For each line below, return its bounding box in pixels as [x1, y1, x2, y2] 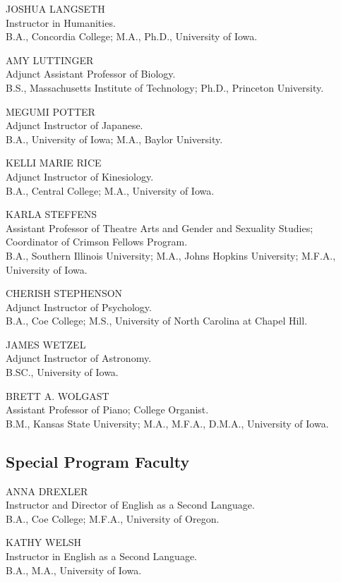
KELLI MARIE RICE [6, 155, 102, 170]
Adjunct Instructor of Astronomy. [6, 351, 152, 365]
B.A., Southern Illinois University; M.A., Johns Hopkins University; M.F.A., [6, 248, 336, 262]
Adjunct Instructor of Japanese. [6, 118, 143, 133]
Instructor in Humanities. [6, 15, 116, 30]
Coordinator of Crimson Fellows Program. [6, 234, 188, 249]
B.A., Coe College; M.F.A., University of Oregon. [6, 511, 220, 526]
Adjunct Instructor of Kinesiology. [6, 169, 154, 183]
